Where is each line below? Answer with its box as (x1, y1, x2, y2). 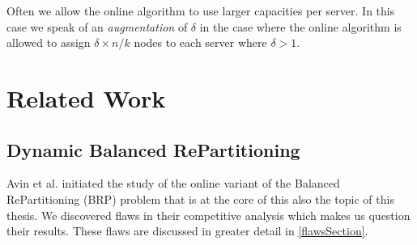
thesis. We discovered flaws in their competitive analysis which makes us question (6, 206, 411, 223)
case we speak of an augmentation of (6, 18, 188, 35)
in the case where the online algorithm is (199, 18, 402, 35)
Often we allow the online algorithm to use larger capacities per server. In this (6, 2, 395, 19)
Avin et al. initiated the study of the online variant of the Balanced (6, 175, 340, 192)
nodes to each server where (134, 34, 267, 51)
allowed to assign (6, 34, 91, 51)
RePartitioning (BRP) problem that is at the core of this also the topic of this (6, 190, 394, 207)
